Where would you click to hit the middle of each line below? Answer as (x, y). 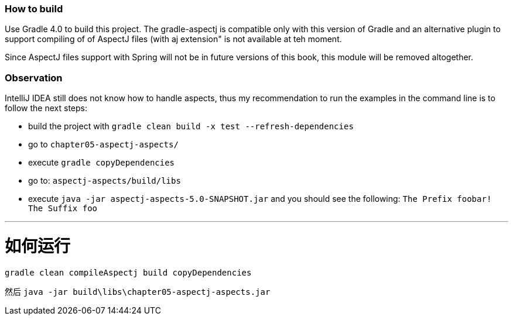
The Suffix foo (63, 209)
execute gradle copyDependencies (102, 163)
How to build (34, 9)
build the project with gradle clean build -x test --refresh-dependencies (191, 126)
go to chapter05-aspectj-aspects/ (103, 144)
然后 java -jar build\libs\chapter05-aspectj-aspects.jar (138, 291)
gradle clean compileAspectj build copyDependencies (128, 272)
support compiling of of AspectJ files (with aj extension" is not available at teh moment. (173, 39)
